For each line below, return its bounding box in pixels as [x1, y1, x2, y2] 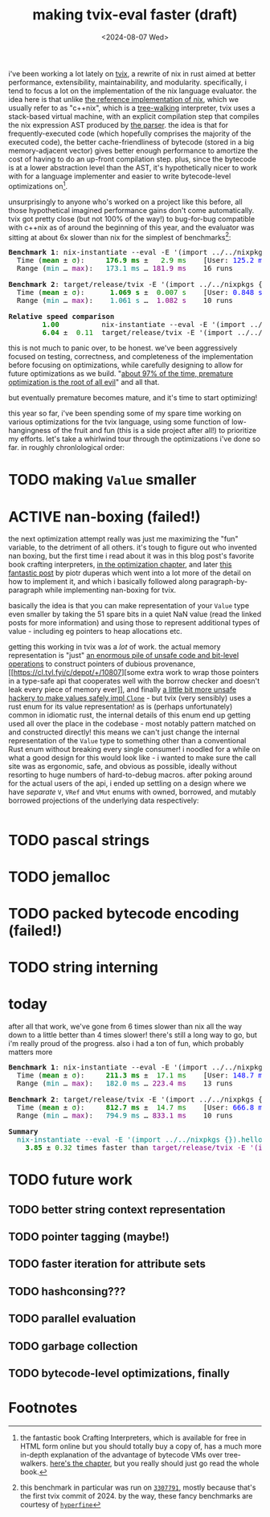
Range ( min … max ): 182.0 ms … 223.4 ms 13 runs [16, 1079, 233, 1088]
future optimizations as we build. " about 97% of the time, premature [8, 369, 234, 378]
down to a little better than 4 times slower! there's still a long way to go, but [8, 1030, 257, 1040]
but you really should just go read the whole [113, 1458, 260, 1468]
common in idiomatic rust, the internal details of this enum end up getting [8, 710, 251, 720]
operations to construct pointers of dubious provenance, [8, 659, 195, 669]
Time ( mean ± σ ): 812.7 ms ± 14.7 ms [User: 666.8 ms [16, 1103, 268, 1112]
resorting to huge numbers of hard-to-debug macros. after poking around [8, 770, 253, 780]
